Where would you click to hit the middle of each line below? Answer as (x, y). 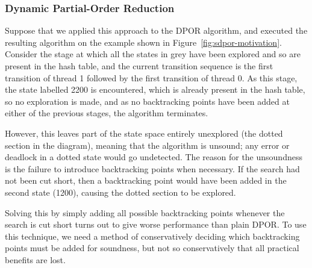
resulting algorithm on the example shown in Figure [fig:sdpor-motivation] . (143, 42)
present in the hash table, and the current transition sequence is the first (139, 66)
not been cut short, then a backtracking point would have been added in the (146, 180)
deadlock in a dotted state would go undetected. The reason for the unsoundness (154, 157)
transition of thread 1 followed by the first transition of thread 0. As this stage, (151, 77)
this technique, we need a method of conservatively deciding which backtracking (152, 236)
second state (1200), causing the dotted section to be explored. (120, 192)
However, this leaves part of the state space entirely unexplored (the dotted (144, 133)
